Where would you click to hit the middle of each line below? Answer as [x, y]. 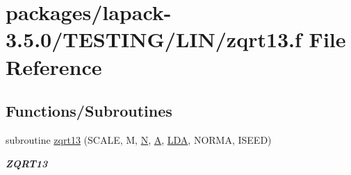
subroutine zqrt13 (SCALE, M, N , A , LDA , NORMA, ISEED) [139, 139]
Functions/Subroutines [89, 111]
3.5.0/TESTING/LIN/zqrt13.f [154, 39]
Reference [54, 66]
